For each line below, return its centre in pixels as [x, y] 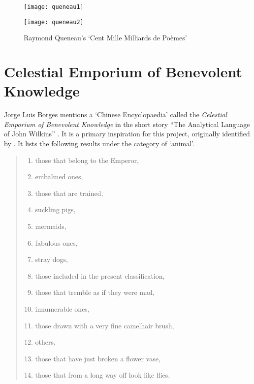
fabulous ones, [56, 242]
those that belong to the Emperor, [87, 160]
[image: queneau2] [54, 22]
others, [45, 342]
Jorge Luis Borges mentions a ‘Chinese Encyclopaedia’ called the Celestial [116, 114]
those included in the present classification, [100, 275]
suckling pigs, [55, 209]
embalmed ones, [59, 176]
